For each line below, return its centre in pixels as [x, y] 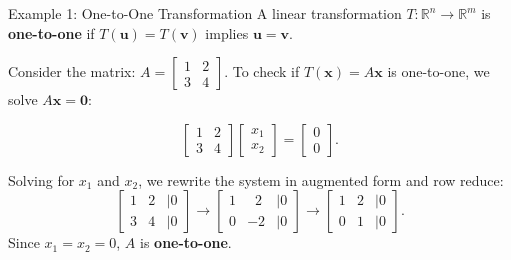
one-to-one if [51, 32]
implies [227, 32]
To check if [266, 71]
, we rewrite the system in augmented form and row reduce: [321, 179]
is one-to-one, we [438, 71]
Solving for [41, 179]
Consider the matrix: [72, 71]
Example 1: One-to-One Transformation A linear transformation [205, 13]
